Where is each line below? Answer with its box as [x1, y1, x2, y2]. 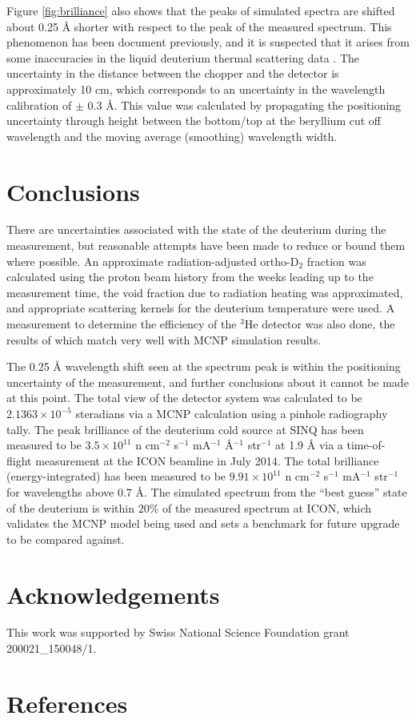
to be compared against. [6, 530, 125, 547]
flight [6, 452, 32, 469]
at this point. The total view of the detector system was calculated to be [6, 389, 362, 406]
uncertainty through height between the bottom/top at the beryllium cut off [6, 112, 381, 129]
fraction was [306, 252, 366, 269]
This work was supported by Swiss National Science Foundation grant [6, 624, 350, 641]
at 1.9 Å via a [275, 436, 343, 453]
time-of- [346, 436, 386, 453]
